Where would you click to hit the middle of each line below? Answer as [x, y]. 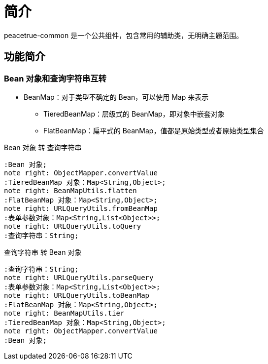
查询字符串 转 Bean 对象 [43, 252]
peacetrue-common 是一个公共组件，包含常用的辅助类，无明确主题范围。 [124, 35]
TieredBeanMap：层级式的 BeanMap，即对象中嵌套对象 [134, 114]
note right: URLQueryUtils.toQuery [73, 226]
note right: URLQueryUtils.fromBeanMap [81, 208]
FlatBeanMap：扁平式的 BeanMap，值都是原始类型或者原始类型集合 [154, 130]
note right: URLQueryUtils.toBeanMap [77, 295]
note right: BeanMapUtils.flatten [70, 190]
